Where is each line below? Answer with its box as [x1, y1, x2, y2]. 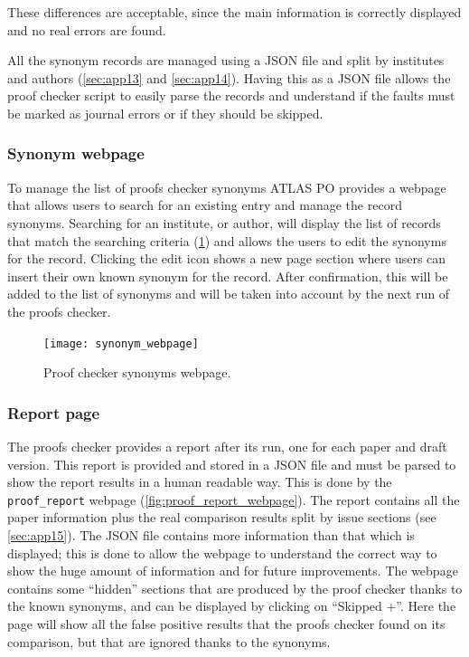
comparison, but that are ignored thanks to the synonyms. [7, 632, 331, 651]
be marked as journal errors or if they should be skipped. [7, 103, 324, 122]
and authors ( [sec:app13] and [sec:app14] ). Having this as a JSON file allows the [7, 68, 451, 87]
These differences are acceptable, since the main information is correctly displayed [7, 3, 462, 21]
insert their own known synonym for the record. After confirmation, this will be [7, 266, 448, 285]
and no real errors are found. [7, 20, 166, 39]
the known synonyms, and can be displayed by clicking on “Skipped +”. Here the [7, 596, 456, 615]
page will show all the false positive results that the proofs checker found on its [7, 614, 446, 633]
